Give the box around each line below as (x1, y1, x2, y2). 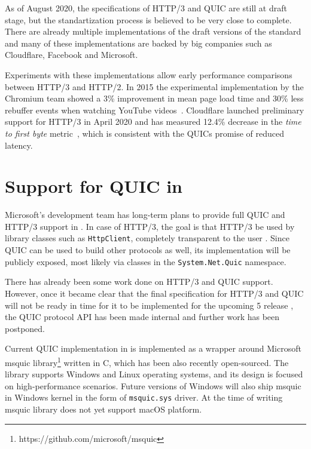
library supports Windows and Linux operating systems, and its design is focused (5, 368, 303, 380)
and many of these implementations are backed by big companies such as (5, 36, 272, 49)
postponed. (5, 322, 45, 334)
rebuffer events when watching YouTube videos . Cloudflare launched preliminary (5, 103, 304, 116)
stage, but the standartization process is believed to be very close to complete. (5, 13, 292, 26)
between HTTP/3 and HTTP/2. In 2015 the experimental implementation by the (5, 80, 304, 93)
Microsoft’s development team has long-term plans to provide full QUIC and (5, 208, 285, 221)
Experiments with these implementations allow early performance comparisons (5, 68, 292, 81)
